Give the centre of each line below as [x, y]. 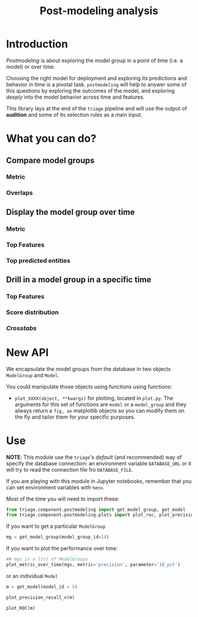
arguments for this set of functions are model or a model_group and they [100, 404]
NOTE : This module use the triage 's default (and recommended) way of [94, 457]
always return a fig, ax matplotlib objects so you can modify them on [99, 410]
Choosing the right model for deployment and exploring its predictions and [97, 78]
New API [27, 352]
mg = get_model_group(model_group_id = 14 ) [58, 537]
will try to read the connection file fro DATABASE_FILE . [70, 469]
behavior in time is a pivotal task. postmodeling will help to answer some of [96, 84]
